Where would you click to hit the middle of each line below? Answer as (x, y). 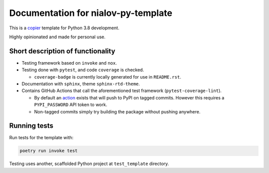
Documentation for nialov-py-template (91, 13)
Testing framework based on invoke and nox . (69, 63)
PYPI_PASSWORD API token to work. (70, 105)
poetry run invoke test (49, 151)
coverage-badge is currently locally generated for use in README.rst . (108, 77)
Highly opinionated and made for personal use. (57, 37)
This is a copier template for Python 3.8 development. (64, 28)
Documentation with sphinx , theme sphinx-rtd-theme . (81, 84)
